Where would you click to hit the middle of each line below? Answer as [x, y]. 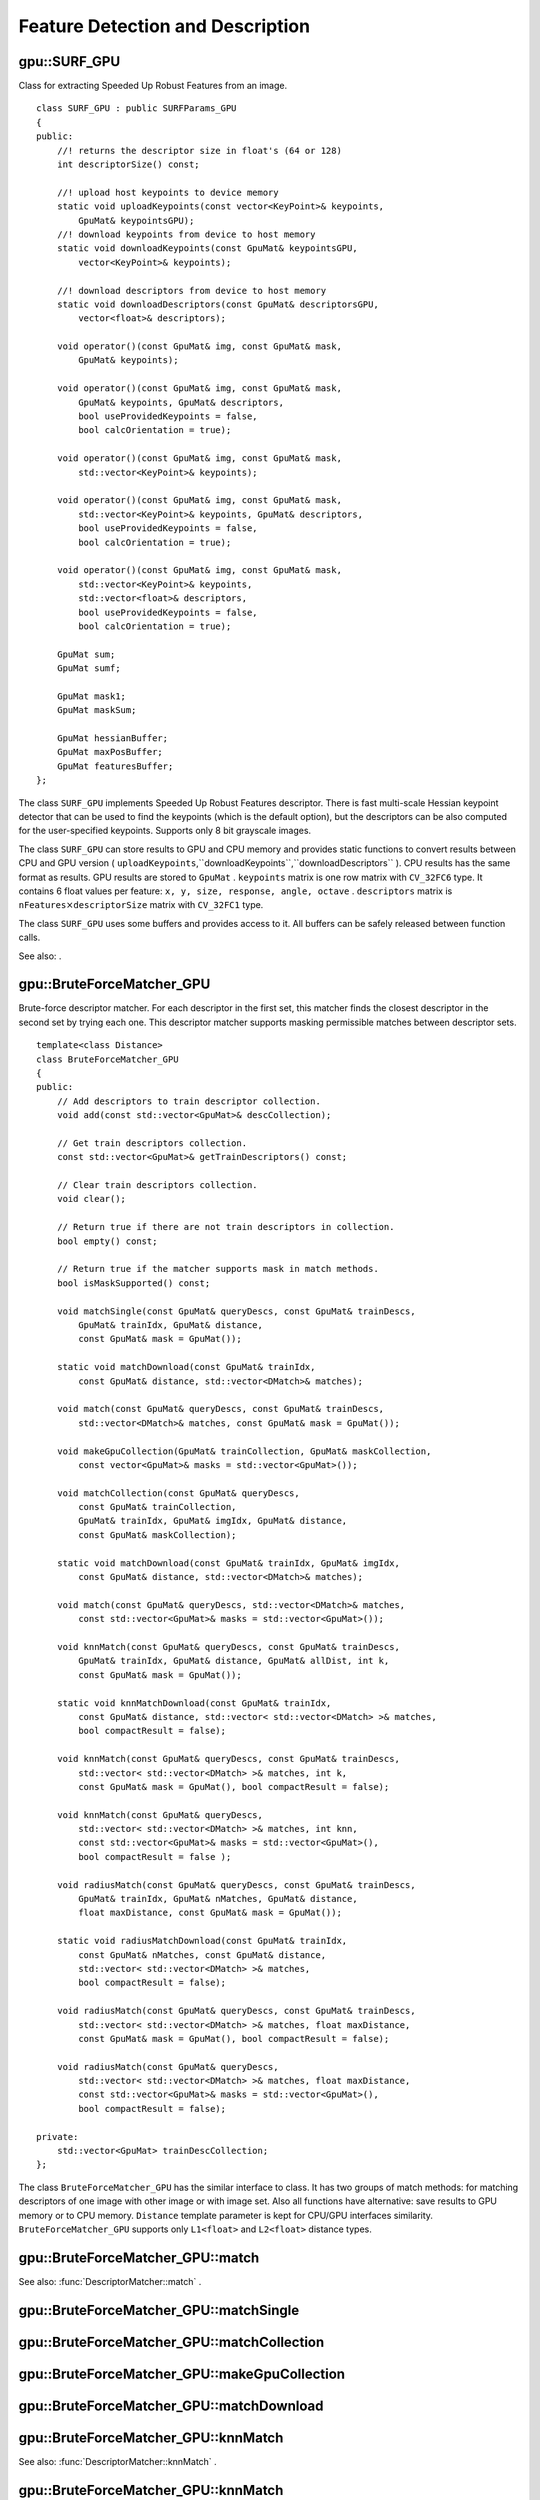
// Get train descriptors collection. [152, 1143]
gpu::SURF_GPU [69, 61]
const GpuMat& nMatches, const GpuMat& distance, [202, 1954]
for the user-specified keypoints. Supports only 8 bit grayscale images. [165, 831]
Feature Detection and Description [164, 26]
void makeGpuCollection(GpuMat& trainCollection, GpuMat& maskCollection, [244, 1451]
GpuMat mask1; [91, 696]
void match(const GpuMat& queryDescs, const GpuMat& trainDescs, [220, 1409]
